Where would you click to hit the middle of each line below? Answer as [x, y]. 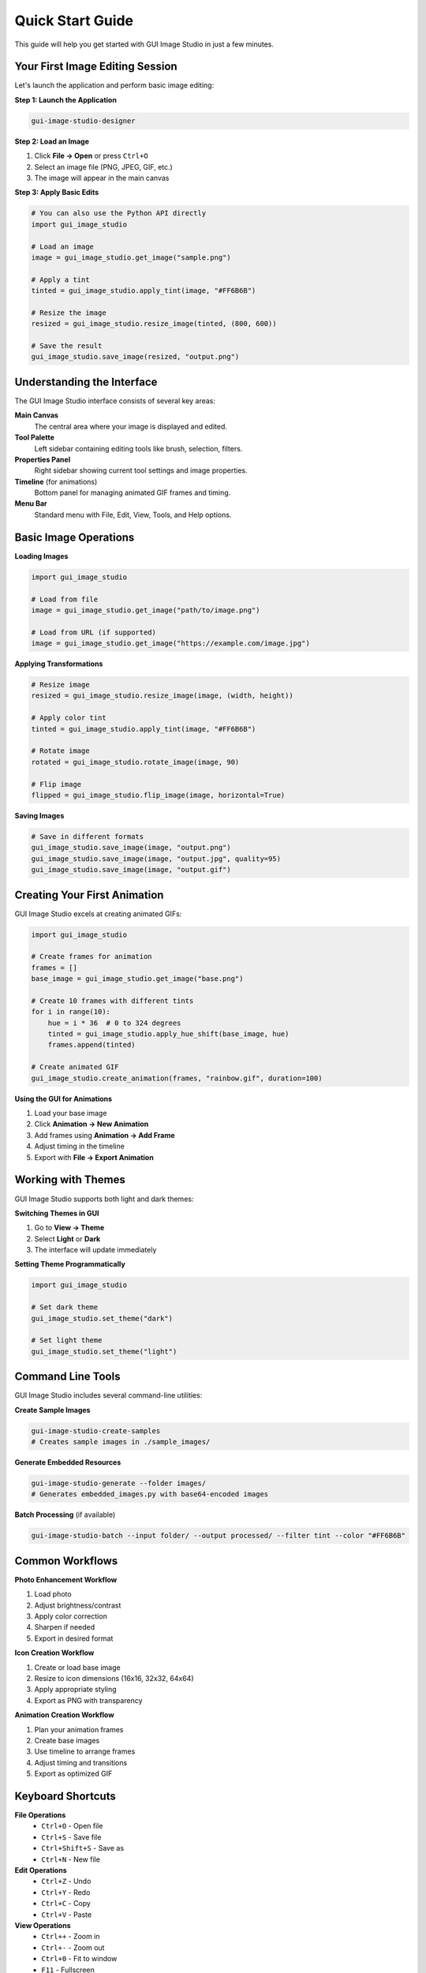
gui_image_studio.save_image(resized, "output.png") [135, 357]
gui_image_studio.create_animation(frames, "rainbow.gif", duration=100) [177, 1078]
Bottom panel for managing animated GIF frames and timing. [133, 492]
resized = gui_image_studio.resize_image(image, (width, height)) [162, 696]
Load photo [53, 1594]
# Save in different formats [88, 836]
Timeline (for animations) [56, 481]
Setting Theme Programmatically [70, 1264]
